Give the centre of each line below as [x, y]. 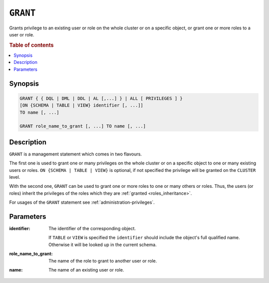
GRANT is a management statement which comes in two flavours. [75, 154]
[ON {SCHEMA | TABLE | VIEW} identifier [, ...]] [81, 105]
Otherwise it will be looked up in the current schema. [103, 245]
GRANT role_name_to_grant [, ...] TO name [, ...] [83, 126]
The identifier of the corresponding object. [92, 229]
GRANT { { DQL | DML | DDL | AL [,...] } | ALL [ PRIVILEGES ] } [101, 98]
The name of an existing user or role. [86, 270]
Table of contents [32, 45]
